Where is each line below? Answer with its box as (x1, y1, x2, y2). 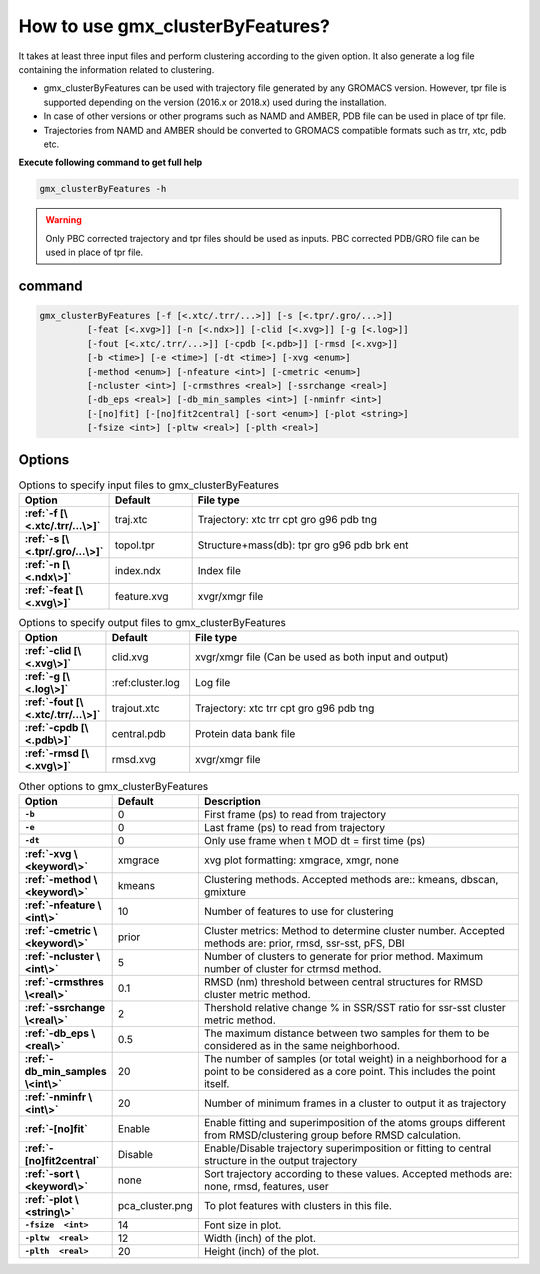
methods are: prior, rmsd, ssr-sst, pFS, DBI (203, 936, 405, 950)
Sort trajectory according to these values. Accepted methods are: (203, 1166, 513, 1180)
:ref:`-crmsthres (24, 975, 104, 989)
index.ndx (114, 564, 162, 578)
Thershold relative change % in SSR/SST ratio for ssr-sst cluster (203, 1000, 507, 1014)
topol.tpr (114, 538, 155, 552)
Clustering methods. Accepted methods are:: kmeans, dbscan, (203, 872, 499, 886)
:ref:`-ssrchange (24, 1000, 106, 1014)
